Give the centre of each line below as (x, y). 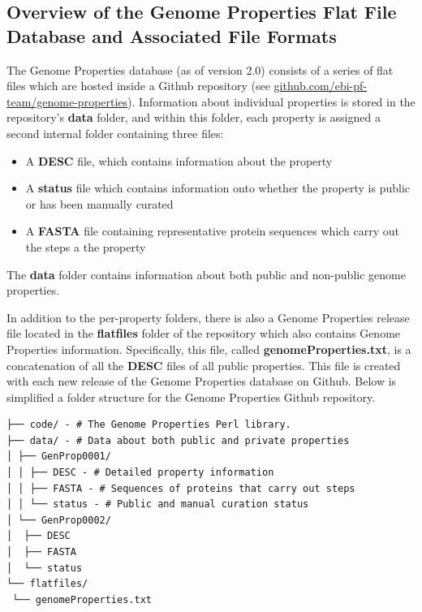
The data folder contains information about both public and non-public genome (206, 274)
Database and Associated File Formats (172, 35)
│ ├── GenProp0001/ (59, 457)
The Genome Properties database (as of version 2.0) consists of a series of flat (200, 69)
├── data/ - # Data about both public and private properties (178, 440)
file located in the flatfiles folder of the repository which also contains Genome (204, 333)
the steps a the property (86, 246)
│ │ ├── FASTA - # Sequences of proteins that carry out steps (181, 488)
